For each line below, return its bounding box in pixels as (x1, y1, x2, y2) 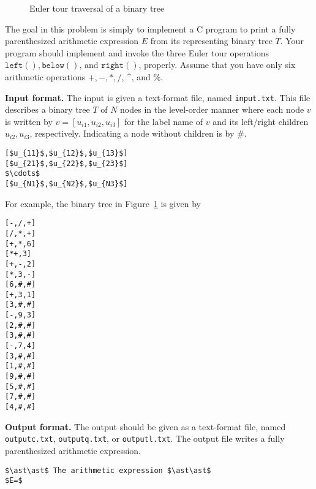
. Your (280, 34, 304, 47)
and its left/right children (213, 115, 309, 127)
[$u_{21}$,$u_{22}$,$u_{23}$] (5, 159, 128, 168)
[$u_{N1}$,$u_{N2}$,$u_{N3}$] (5, 179, 128, 188)
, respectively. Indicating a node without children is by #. (29, 127, 247, 140)
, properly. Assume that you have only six (138, 58, 296, 71)
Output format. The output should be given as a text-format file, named (5, 420, 286, 433)
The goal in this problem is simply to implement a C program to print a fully (5, 22, 296, 35)
